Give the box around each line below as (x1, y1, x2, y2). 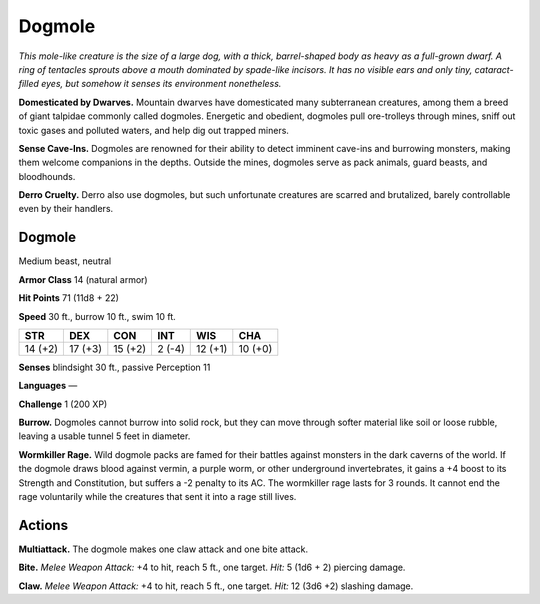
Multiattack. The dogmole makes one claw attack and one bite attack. (18, 543, 309, 555)
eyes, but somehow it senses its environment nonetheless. (40, 78, 282, 90)
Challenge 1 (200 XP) (18, 398, 108, 410)
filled (18, 78, 40, 90)
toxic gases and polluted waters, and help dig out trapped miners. (18, 124, 290, 136)
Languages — (18, 380, 78, 392)
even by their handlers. (18, 203, 114, 215)
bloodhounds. (18, 170, 76, 182)
